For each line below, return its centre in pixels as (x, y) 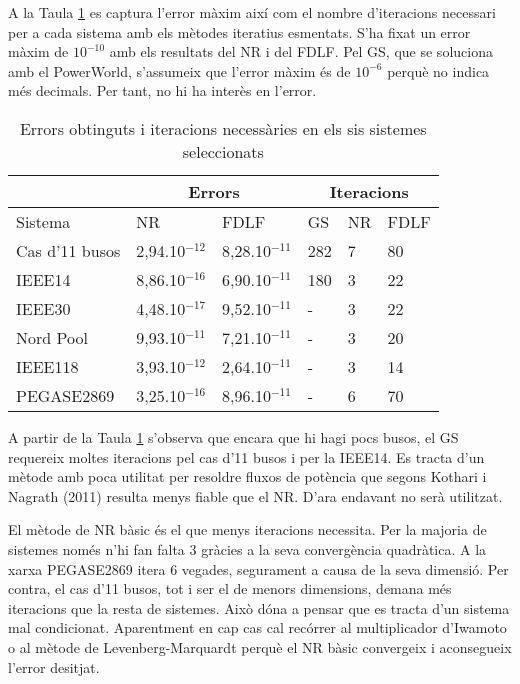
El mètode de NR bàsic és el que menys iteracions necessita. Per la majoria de (247, 529)
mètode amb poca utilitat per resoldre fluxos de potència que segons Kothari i (247, 476)
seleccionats (223, 151)
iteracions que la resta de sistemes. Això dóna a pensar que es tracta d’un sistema (259, 607)
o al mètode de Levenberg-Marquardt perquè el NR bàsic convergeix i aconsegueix (260, 646)
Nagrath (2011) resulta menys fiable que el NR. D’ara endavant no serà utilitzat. (255, 495)
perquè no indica (438, 70)
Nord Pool (52, 337)
